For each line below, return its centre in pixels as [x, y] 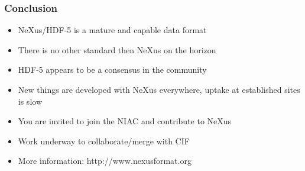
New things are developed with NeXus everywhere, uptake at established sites [159, 89]
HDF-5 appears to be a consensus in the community [112, 70]
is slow [30, 101]
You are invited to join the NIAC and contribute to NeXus [125, 121]
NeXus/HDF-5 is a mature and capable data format [112, 30]
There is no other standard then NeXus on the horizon [117, 49]
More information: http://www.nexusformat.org [105, 161]
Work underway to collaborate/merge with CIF [104, 141]
